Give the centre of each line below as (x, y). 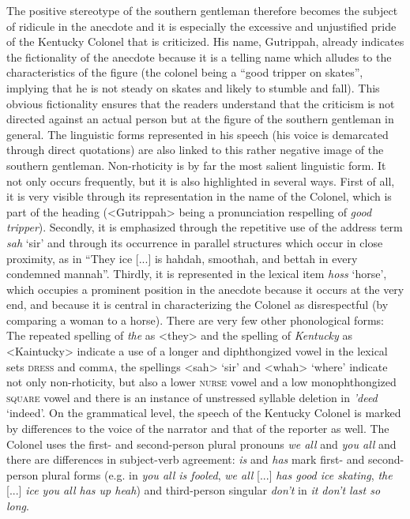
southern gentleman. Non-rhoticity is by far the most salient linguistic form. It (196, 165)
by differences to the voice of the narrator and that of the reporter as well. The (198, 429)
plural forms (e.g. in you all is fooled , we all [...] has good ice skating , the (217, 474)
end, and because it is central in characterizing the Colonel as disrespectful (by (197, 305)
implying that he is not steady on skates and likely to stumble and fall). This (193, 87)
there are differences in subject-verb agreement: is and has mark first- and (186, 459)
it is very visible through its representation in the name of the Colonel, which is (199, 196)
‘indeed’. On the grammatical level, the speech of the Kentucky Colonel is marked (204, 413)
